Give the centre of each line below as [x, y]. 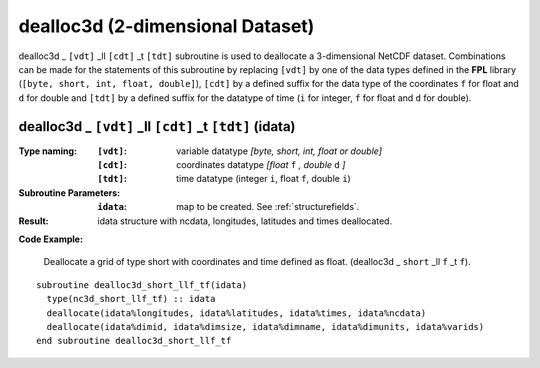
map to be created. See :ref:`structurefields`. [268, 207]
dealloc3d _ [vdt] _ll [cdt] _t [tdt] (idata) [157, 126]
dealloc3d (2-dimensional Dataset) [166, 26]
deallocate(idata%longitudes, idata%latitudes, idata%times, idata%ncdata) [236, 313]
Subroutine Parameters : [69, 192]
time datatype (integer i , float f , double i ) [264, 179]
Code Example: [51, 239]
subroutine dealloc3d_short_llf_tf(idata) [142, 284]
